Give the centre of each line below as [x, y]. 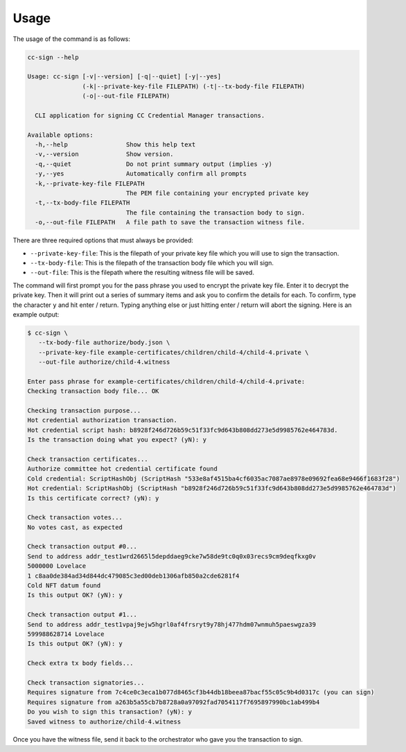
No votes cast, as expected [75, 527]
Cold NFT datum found [64, 586]
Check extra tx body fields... [81, 663]
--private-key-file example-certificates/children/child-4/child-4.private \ [174, 352]
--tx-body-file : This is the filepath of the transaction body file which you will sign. [152, 262]
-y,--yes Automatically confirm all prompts [141, 174]
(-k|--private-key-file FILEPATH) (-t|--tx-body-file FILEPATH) [194, 86]
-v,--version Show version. [104, 154]
